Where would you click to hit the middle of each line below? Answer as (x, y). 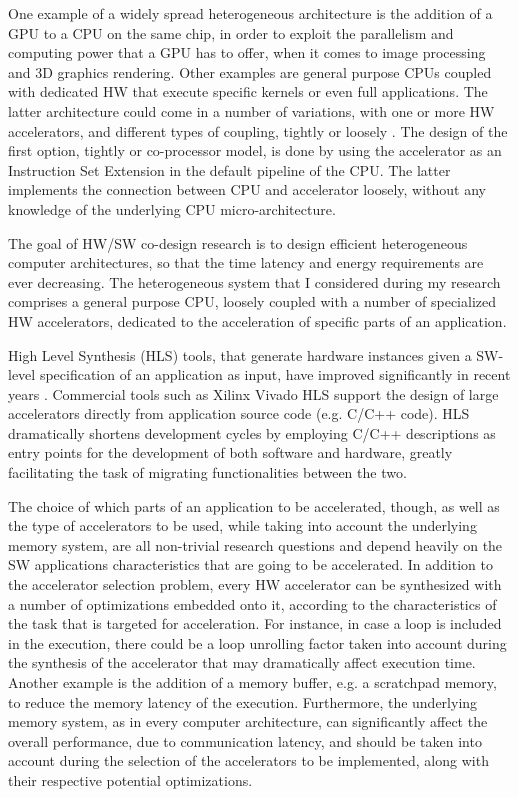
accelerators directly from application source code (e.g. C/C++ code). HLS (239, 413)
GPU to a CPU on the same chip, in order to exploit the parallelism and (231, 32)
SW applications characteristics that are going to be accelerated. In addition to (250, 564)
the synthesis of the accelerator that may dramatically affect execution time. (242, 662)
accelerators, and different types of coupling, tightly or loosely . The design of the (258, 130)
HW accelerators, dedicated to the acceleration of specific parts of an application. (257, 320)
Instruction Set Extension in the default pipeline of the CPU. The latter (229, 169)
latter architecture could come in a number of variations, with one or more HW (251, 110)
